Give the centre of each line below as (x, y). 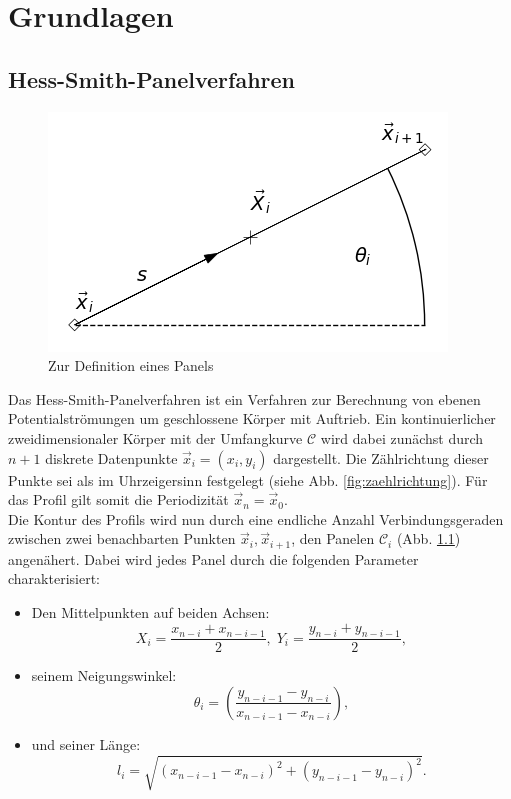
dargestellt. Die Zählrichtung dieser (381, 457)
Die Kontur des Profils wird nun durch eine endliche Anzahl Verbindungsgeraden (256, 518)
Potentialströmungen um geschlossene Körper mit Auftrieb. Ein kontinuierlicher (252, 418)
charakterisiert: (54, 578)
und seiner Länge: (86, 743)
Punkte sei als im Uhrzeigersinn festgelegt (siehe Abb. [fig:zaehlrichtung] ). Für (248, 479)
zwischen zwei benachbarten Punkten (122, 538)
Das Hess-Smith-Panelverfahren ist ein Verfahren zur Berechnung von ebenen (244, 398)
